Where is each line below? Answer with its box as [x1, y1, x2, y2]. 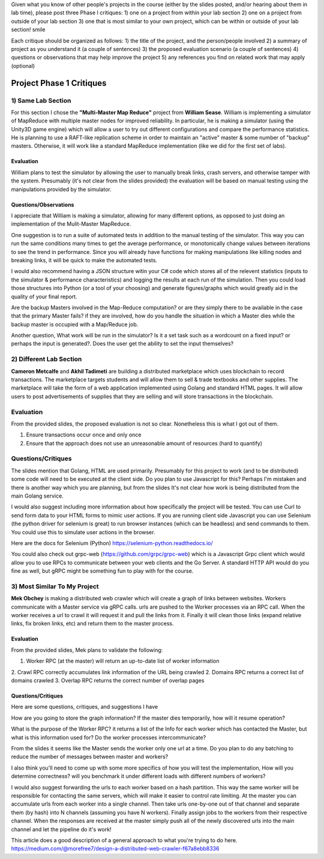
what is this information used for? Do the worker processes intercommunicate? [11, 734, 206, 741]
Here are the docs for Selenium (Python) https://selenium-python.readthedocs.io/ [11, 539, 213, 546]
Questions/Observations [11, 201, 74, 208]
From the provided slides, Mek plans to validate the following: [11, 646, 163, 654]
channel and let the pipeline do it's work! [11, 825, 112, 833]
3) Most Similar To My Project [11, 582, 99, 591]
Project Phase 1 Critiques [11, 78, 107, 88]
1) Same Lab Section [11, 96, 71, 104]
